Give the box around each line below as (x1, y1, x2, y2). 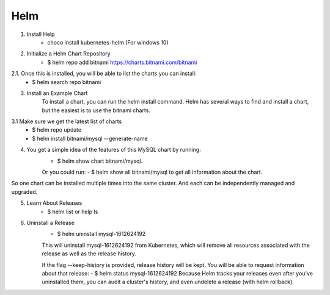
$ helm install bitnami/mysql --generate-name (32, 135, 148, 142)
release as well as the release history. (42, 250, 137, 257)
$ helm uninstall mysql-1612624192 (57, 230, 146, 238)
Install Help (26, 30, 55, 38)
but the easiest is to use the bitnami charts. (42, 107, 151, 114)
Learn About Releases (26, 199, 82, 207)
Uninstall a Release (26, 219, 75, 226)
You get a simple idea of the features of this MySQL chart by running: (26, 146, 201, 154)
